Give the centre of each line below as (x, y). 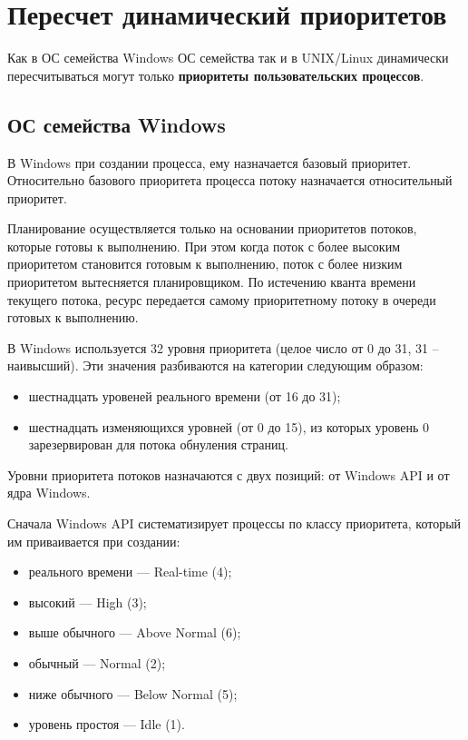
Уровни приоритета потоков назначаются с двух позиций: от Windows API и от (229, 474)
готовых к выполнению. (73, 317)
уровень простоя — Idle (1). (107, 724)
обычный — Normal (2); (97, 662)
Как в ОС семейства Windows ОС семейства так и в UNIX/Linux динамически (228, 58)
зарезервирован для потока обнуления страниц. (158, 444)
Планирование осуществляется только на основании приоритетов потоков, (212, 228)
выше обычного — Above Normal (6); (135, 632)
